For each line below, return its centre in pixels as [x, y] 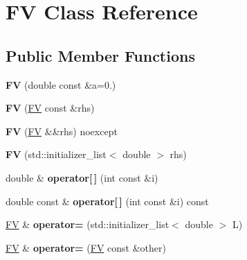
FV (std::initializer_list [56, 154]
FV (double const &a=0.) [61, 84]
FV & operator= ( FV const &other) [86, 247]
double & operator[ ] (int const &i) [82, 177]
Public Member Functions [100, 55]
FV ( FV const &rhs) [50, 108]
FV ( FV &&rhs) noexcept [62, 131]
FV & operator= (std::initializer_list [88, 224]
